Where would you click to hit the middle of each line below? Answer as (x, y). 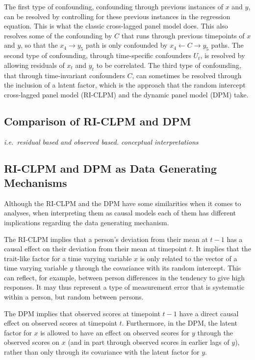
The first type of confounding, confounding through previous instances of (114, 6)
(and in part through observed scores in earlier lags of (149, 342)
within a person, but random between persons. (74, 297)
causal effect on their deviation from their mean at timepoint (96, 249)
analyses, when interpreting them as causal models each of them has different (120, 213)
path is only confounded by (127, 45)
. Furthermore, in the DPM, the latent (179, 323)
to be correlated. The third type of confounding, (169, 65)
